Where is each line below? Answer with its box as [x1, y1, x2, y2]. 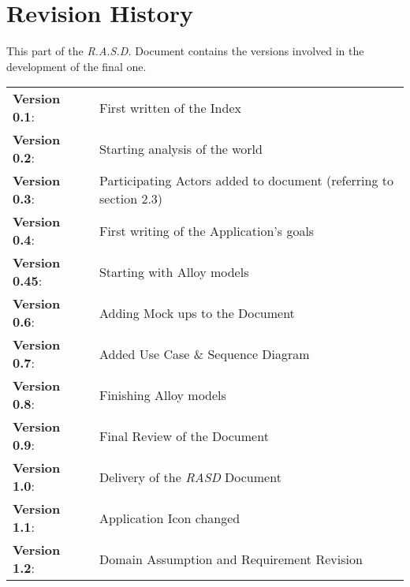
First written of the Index [99, 98, 241, 117]
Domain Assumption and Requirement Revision [99, 549, 363, 568]
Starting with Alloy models [99, 262, 249, 281]
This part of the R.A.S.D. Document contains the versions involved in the [6, 43, 364, 59]
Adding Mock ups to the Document [99, 303, 295, 322]
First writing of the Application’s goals [99, 221, 315, 240]
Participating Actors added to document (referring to [99, 171, 393, 190]
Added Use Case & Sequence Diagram [99, 344, 310, 363]
